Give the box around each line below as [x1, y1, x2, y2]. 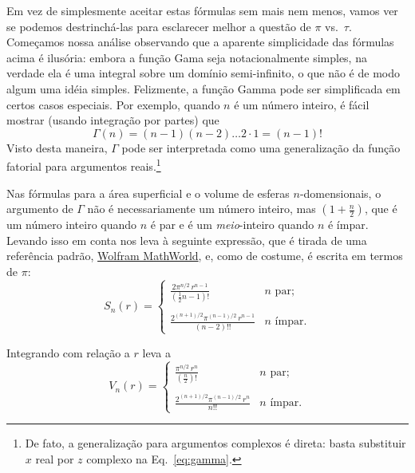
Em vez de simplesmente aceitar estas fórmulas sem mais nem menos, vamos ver [6, 2, 398, 18]
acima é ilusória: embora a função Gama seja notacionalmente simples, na [6, 49, 367, 65]
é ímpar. [327, 216, 369, 233]
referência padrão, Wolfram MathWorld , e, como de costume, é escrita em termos [6, 247, 403, 264]
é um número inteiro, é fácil [234, 96, 370, 112]
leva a [142, 344, 171, 361]
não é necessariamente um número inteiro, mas [87, 200, 316, 217]
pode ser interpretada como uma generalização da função [121, 139, 401, 156]
